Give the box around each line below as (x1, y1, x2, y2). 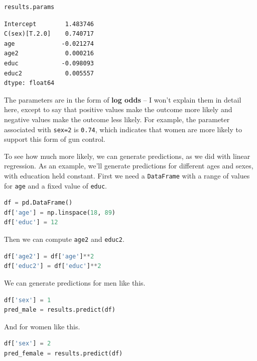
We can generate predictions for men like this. (4, 277, 146, 288)
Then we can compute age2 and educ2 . (4, 234, 124, 244)
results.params (4, 4, 55, 11)
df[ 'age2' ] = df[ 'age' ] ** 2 (4, 252, 94, 260)
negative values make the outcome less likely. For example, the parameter (4, 114, 230, 124)
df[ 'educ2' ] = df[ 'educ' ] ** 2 (4, 262, 101, 270)
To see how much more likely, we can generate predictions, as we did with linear (4, 150, 250, 161)
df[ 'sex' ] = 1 (4, 296, 51, 304)
